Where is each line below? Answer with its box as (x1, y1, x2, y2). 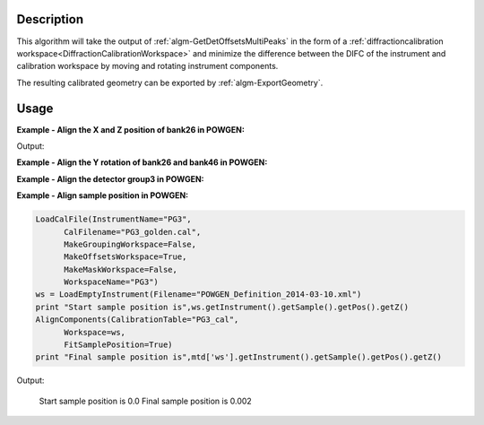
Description (16, 12, 84, 27)
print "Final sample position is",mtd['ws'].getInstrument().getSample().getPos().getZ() (35, 352, 443, 362)
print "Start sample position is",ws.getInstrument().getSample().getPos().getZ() (35, 301, 410, 312)
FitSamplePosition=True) (64, 340, 174, 350)
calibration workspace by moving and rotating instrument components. (16, 61, 279, 72)
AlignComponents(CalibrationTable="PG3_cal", (35, 315, 239, 325)
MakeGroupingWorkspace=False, (64, 239, 197, 249)
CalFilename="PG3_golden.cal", (64, 227, 202, 237)
